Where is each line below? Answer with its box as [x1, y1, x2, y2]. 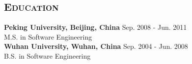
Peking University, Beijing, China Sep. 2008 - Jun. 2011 [4, 22, 187, 32]
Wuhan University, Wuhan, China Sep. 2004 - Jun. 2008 [4, 41, 188, 51]
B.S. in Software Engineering [4, 50, 91, 61]
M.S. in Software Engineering [4, 31, 92, 42]
